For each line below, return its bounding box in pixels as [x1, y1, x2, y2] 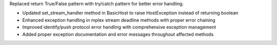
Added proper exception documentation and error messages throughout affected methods [22, 31, 214, 37]
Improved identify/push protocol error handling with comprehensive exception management [22, 24, 216, 30]
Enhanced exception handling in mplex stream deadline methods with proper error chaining [22, 17, 215, 23]
